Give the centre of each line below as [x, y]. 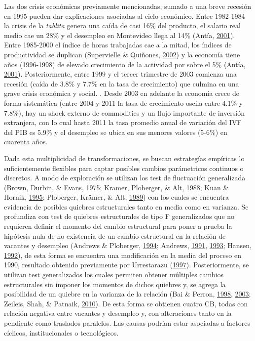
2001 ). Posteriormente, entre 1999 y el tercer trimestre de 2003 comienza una [120, 74]
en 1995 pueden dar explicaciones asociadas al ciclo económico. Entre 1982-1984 [125, 16]
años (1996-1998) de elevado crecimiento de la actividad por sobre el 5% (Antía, [125, 64]
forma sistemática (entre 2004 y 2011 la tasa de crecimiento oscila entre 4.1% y [124, 103]
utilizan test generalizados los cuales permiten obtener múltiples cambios [114, 275]
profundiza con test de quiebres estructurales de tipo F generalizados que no [119, 216]
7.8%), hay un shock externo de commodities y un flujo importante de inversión [125, 112]
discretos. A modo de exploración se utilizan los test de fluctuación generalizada [125, 178]
